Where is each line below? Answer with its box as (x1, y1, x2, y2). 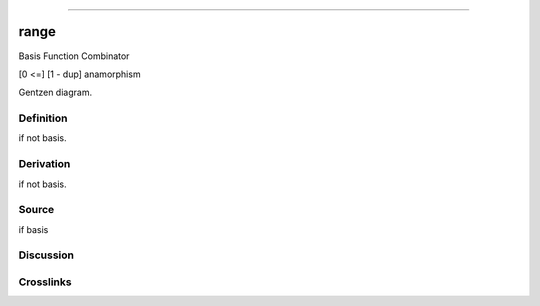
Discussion (18, 248, 75, 262)
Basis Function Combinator (18, 50, 130, 62)
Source (18, 203, 55, 217)
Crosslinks (18, 275, 72, 289)
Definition (18, 111, 68, 125)
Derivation (18, 157, 71, 171)
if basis (18, 223, 49, 235)
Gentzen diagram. (18, 86, 93, 99)
